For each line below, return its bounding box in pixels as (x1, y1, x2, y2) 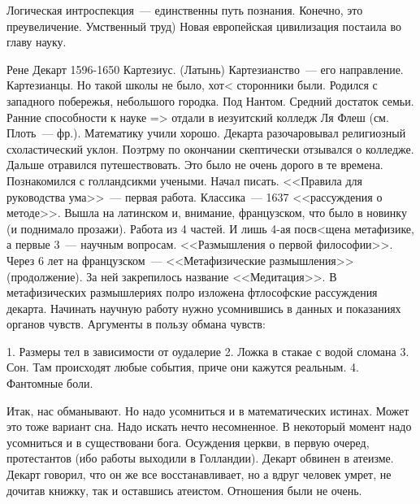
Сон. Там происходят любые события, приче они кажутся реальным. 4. (6, 358, 359, 376)
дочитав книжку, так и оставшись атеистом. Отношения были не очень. (6, 481, 362, 498)
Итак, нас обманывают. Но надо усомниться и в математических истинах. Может (6, 402, 409, 419)
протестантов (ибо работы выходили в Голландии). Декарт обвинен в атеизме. (6, 450, 394, 467)
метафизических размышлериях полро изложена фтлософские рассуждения (6, 284, 378, 301)
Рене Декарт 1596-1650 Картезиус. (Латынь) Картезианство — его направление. (6, 60, 404, 77)
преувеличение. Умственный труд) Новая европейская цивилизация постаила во (6, 17, 402, 34)
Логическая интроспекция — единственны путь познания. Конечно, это (6, 2, 363, 18)
